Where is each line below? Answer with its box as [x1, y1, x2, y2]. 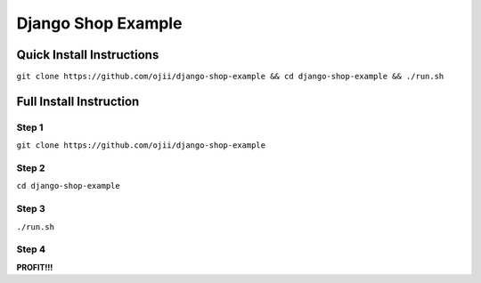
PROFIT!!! [16, 262, 53, 272]
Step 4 [16, 243, 46, 255]
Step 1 [16, 121, 44, 133]
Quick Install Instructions [16, 47, 159, 62]
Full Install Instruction [16, 93, 140, 109]
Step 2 [16, 161, 45, 174]
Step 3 [16, 203, 46, 215]
